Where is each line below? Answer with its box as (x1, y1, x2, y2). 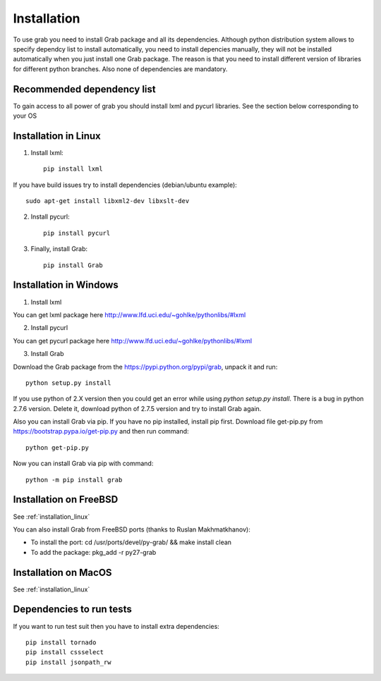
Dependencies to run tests (13, 603, 132, 615)
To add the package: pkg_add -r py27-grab (30, 548, 157, 556)
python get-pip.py (25, 443, 90, 451)
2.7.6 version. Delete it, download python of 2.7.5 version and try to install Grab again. (13, 404, 262, 412)
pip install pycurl (43, 229, 111, 237)
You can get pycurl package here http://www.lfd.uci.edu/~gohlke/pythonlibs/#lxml (13, 336, 253, 345)
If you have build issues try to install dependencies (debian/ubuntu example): (13, 180, 238, 189)
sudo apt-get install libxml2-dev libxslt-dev (25, 197, 190, 205)
